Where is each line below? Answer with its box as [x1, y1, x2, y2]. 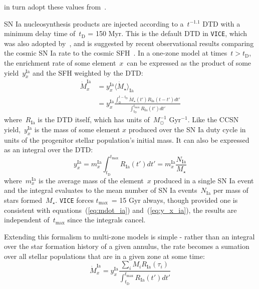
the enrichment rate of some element [4, 58, 116, 68]
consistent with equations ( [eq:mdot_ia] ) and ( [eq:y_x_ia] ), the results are [4, 204, 237, 215]
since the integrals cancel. [67, 214, 146, 225]
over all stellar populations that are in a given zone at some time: [4, 250, 205, 261]
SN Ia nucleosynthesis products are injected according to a [4, 18, 184, 29]
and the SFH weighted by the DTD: [32, 67, 143, 78]
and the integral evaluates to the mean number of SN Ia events [4, 185, 197, 195]
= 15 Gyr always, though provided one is [111, 194, 238, 205]
